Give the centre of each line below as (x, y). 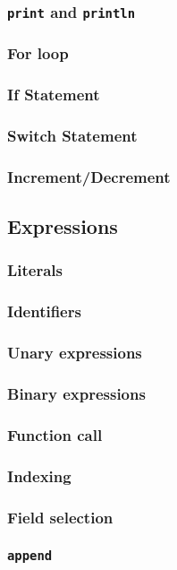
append (30, 556)
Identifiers (44, 311)
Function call (55, 434)
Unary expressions (75, 353)
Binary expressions (76, 394)
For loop (38, 53)
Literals (35, 270)
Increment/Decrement (89, 176)
